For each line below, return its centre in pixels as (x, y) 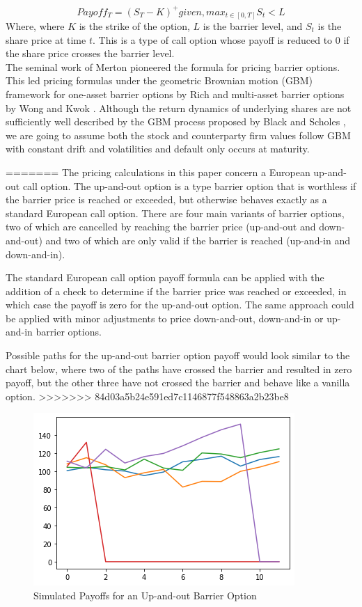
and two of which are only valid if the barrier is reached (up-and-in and (198, 240)
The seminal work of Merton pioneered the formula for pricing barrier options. (173, 66)
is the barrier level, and (253, 26)
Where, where (35, 26)
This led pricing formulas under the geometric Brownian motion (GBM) (159, 80)
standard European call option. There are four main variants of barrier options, (175, 213)
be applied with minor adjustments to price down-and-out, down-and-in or (165, 318)
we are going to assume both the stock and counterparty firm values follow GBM (178, 135)
